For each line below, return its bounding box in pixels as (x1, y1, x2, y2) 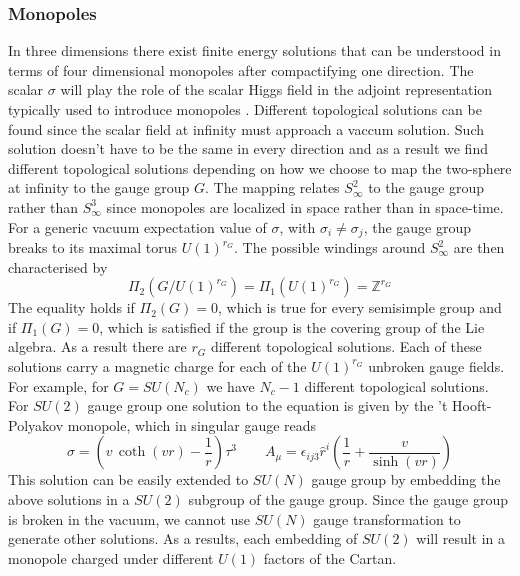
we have (206, 375, 255, 396)
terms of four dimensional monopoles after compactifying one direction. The (8, 59, 474, 80)
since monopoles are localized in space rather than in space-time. (106, 196, 504, 217)
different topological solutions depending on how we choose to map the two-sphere (8, 157, 512, 178)
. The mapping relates (204, 177, 340, 198)
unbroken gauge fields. (368, 355, 505, 376)
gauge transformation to (313, 508, 461, 529)
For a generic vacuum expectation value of (8, 216, 267, 237)
